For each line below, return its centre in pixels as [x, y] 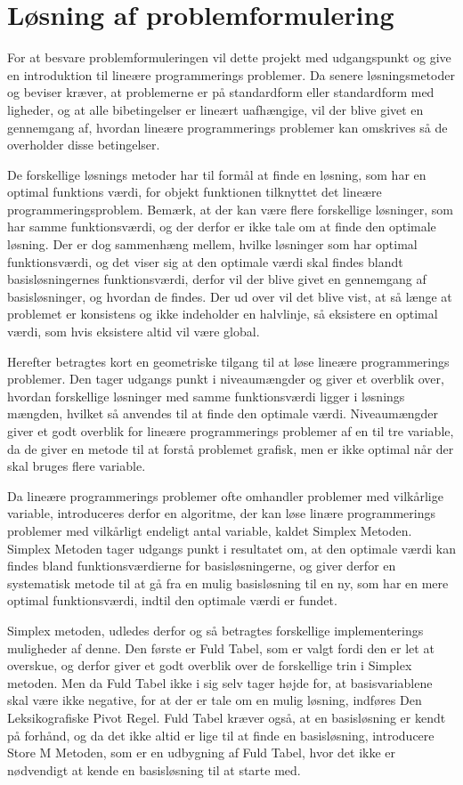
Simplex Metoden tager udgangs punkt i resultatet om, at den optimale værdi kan [231, 548]
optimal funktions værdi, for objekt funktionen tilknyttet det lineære [195, 192]
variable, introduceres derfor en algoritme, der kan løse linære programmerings [221, 513]
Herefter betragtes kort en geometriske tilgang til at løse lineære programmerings [228, 361]
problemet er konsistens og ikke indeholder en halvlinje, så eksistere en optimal [223, 314]
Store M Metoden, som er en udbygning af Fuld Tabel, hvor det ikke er [202, 753]
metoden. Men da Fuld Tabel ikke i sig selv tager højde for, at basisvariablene [220, 682]
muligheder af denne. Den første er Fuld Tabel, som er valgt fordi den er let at [221, 647]
